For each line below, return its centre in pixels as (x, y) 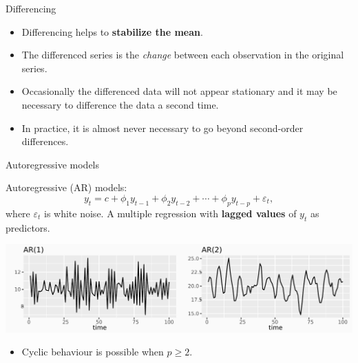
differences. (45, 141)
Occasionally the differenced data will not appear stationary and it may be (179, 91)
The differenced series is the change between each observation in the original (183, 55)
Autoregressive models (53, 164)
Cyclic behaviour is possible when (93, 352)
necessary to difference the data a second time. (120, 104)
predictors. (28, 227)
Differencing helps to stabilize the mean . (112, 31)
